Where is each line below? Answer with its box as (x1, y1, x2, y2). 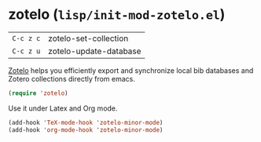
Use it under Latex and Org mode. (8, 104, 118, 113)
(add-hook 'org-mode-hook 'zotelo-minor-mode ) (8, 126, 164, 134)
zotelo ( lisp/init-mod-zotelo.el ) (8, 5, 226, 24)
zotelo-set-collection (48, 33, 129, 44)
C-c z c (12, 34, 41, 42)
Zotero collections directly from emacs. (8, 74, 136, 83)
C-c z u (12, 46, 41, 56)
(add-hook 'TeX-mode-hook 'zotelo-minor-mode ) (8, 118, 164, 126)
